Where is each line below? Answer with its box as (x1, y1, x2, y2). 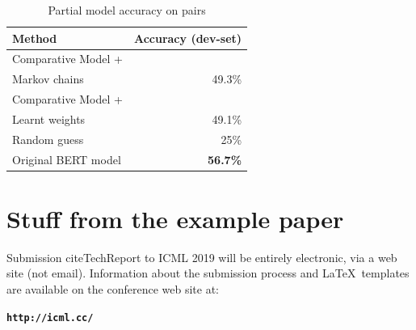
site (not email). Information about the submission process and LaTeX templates (6, 264, 410, 281)
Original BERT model (12, 150, 121, 167)
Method (12, 29, 57, 46)
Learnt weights (12, 110, 86, 127)
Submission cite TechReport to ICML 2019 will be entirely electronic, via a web (6, 248, 397, 265)
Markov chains (12, 70, 84, 87)
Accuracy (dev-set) (133, 29, 242, 46)
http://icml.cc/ (6, 311, 94, 324)
